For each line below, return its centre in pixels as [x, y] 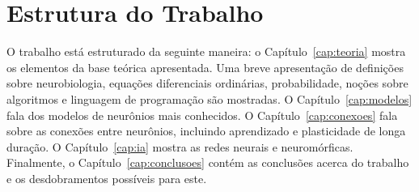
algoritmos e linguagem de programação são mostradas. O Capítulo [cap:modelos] [209, 98]
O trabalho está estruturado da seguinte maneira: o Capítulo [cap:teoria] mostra [206, 51]
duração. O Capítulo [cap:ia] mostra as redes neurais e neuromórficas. [180, 146]
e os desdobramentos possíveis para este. [107, 178]
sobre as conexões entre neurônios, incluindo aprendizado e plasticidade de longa [206, 131]
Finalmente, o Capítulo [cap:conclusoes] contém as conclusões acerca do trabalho [208, 162]
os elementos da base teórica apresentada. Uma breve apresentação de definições [205, 67]
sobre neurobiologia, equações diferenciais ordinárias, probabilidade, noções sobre [207, 83]
